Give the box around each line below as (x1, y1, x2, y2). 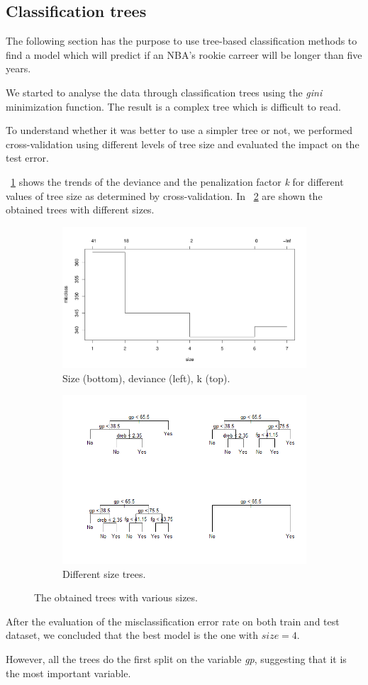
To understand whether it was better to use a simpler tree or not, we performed (6, 123, 353, 138)
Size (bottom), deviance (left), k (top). (62, 370, 230, 385)
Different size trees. (62, 566, 146, 581)
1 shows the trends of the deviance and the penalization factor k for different (11, 174, 344, 189)
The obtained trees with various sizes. (34, 590, 198, 605)
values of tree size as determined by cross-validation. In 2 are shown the (6, 188, 323, 203)
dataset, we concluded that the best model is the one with (6, 628, 259, 642)
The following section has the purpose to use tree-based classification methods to (6, 33, 357, 48)
